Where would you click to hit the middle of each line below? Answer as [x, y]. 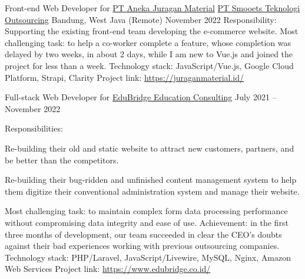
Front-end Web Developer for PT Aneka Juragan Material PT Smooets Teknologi [152, 8]
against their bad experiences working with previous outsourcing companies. [142, 246]
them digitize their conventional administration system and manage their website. [152, 191]
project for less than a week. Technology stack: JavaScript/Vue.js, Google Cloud [149, 65]
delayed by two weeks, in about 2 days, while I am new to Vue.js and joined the [149, 54]
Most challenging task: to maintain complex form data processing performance [146, 211]
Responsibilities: [34, 128]
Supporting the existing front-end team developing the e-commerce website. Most [152, 31]
